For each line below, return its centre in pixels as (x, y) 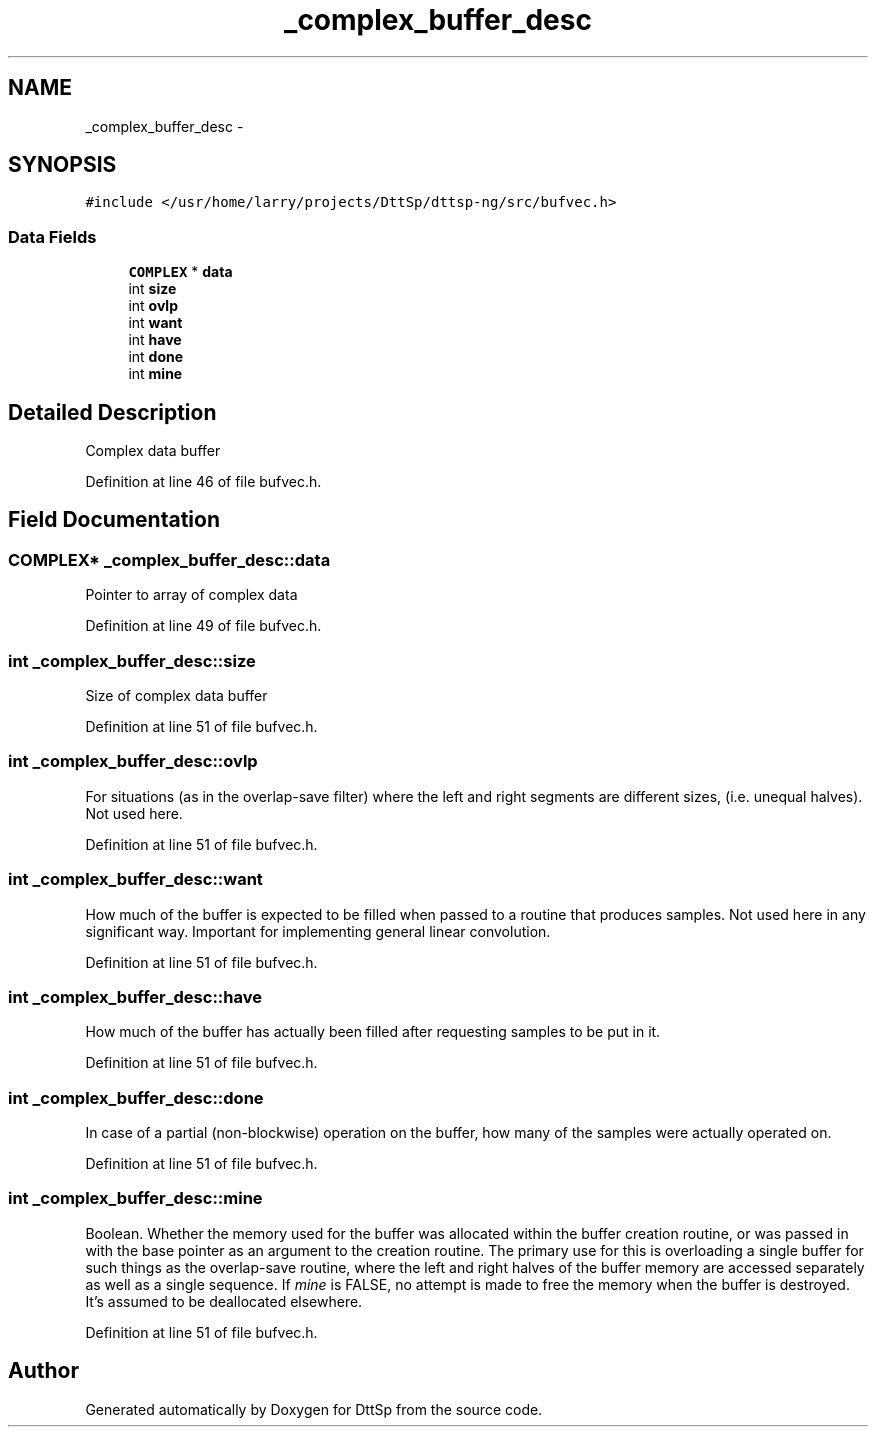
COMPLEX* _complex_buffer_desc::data (169, 559)
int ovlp (153, 306)
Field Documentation (114, 520)
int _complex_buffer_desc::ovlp (133, 761)
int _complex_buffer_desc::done (136, 1097)
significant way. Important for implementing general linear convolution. (318, 931)
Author (43, 1371)
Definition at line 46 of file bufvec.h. (203, 482)
